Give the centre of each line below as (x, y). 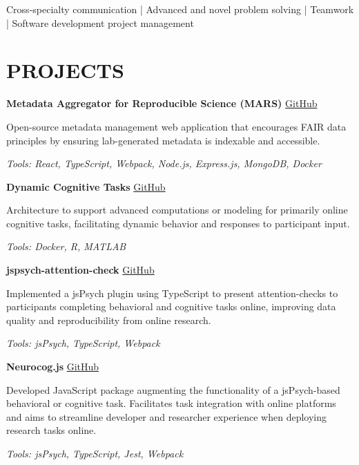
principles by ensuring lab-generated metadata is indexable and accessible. (163, 140)
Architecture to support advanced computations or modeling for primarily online (177, 210)
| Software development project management (100, 22)
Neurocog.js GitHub (53, 367)
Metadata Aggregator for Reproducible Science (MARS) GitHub (162, 103)
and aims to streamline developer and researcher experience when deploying (167, 416)
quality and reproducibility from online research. (109, 320)
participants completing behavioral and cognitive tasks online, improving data (171, 306)
